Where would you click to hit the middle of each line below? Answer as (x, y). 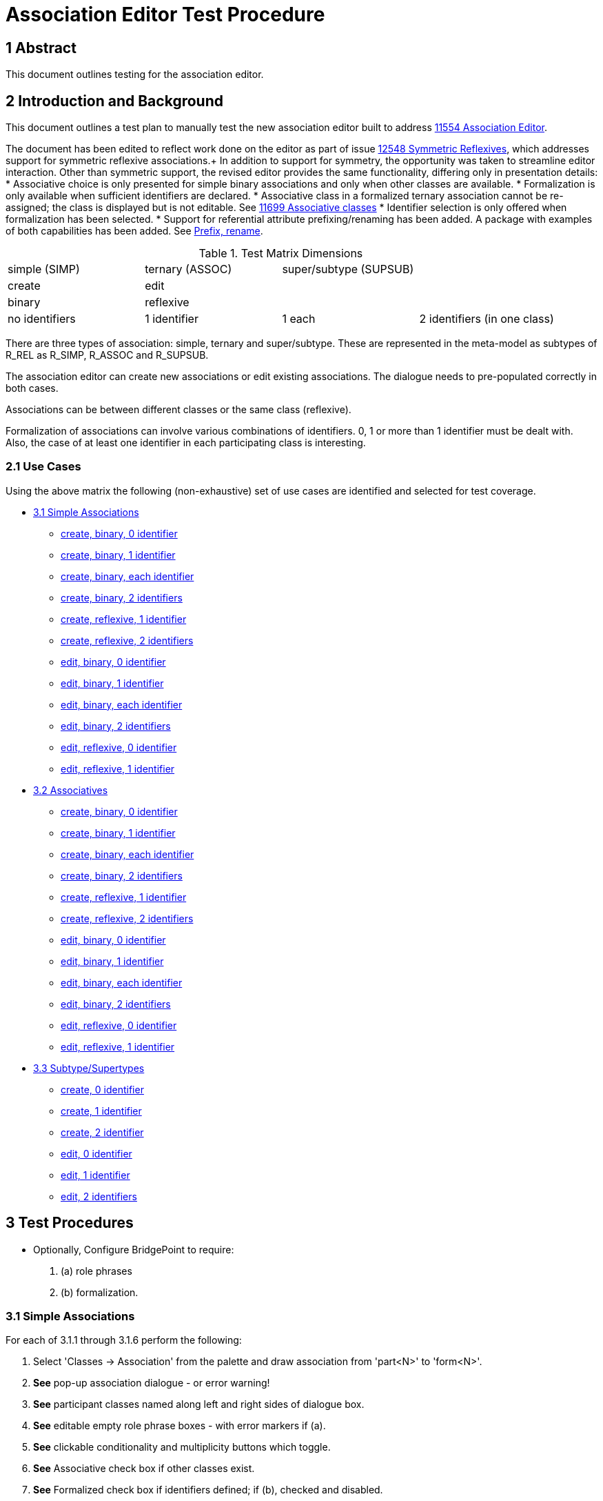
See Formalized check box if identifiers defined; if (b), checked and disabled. (208, 1490)
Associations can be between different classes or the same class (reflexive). (178, 410)
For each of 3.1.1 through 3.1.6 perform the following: (124, 1340)
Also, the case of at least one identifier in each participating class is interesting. (186, 443)
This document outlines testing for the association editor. (135, 74)
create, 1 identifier (101, 1111)
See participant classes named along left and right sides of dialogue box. (199, 1404)
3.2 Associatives (71, 790)
